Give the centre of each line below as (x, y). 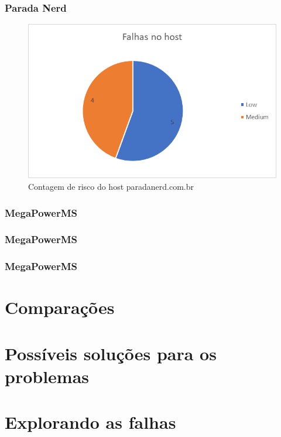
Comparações (60, 307)
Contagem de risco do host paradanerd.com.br (111, 187)
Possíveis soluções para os (111, 353)
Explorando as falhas (90, 422)
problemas (47, 376)
